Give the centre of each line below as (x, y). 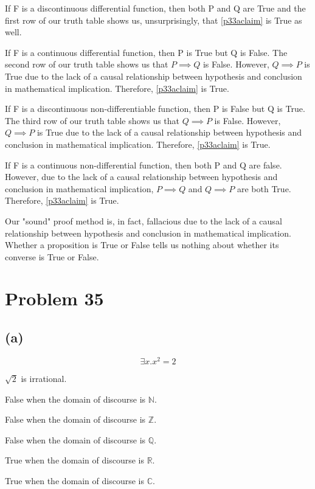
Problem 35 (54, 298)
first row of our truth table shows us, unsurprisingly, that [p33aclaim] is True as (154, 20)
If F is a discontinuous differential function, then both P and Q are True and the (155, 8)
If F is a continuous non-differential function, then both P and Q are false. (144, 165)
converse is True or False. (52, 256)
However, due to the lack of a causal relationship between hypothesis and (141, 177)
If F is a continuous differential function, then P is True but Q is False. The (146, 52)
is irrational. (44, 378)
